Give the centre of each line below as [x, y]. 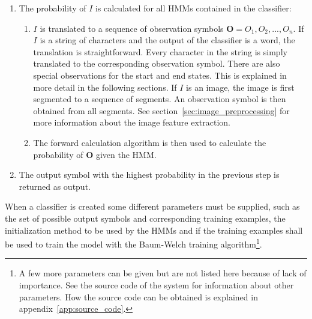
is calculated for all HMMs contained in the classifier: [193, 8]
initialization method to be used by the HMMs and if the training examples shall [154, 230]
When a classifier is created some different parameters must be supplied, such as [152, 206]
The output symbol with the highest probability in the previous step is [149, 175]
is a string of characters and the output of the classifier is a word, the [167, 40]
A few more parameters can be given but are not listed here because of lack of [163, 273]
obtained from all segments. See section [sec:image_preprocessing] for [161, 110]
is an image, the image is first [240, 87]
